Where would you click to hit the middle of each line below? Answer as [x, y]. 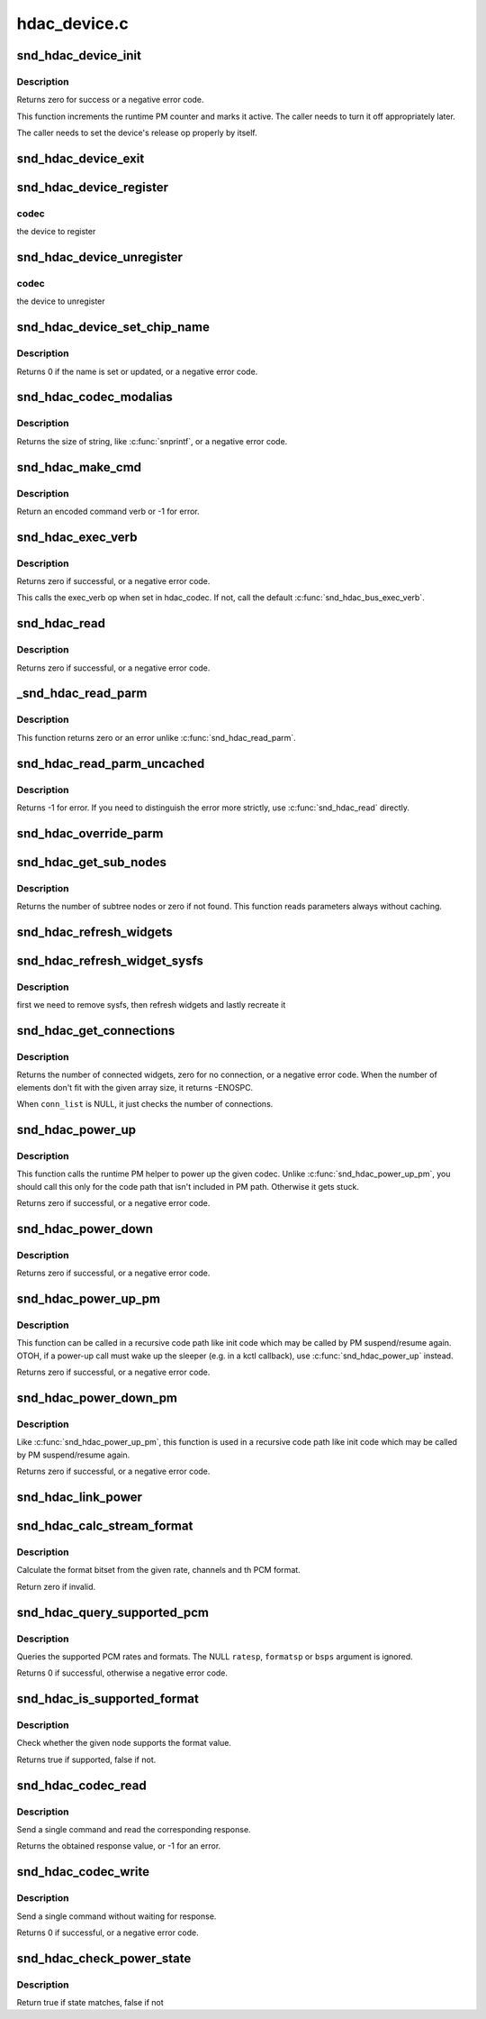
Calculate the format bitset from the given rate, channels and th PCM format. [158, 1570]
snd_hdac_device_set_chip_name [113, 328]
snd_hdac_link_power [80, 1497]
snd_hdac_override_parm [90, 833]
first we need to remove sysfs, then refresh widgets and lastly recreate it [151, 1005]
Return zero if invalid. [56, 1586]
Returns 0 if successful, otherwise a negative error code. [122, 1673]
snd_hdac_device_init [79, 55]
